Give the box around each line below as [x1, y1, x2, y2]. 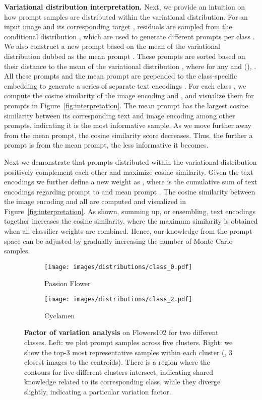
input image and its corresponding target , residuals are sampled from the [4, 21, 232, 32]
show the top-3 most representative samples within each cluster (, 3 [24, 347, 233, 357]
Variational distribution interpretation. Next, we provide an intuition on [4, 2, 245, 12]
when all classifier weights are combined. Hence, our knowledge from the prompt [4, 226, 252, 236]
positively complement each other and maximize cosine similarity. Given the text [4, 166, 253, 177]
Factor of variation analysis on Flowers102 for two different [24, 327, 219, 338]
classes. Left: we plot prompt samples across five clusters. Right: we [24, 337, 233, 347]
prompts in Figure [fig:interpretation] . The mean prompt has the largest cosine [4, 100, 248, 110]
